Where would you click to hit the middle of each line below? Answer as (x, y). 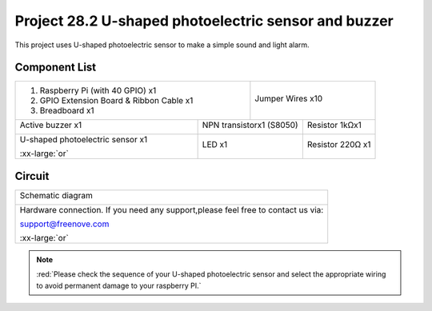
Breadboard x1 (67, 110)
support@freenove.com (64, 224)
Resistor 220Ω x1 (339, 145)
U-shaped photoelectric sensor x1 (84, 140)
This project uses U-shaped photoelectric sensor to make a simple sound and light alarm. (162, 45)
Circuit (32, 176)
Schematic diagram (56, 195)
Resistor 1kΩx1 (334, 126)
